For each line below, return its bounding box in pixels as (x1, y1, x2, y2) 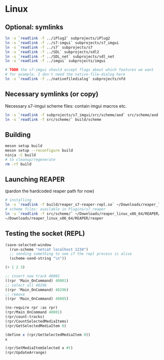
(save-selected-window (5, 242, 51, 247)
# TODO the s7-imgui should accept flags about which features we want (5, 67, 154, 72)
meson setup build (5, 143, 42, 149)
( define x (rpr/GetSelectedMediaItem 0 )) (5, 332, 91, 337)
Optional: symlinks (5, 23, 63, 31)
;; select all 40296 (5, 283, 47, 288)
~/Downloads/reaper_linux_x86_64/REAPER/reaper (5, 216, 104, 221)
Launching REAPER (5, 175, 65, 184)
